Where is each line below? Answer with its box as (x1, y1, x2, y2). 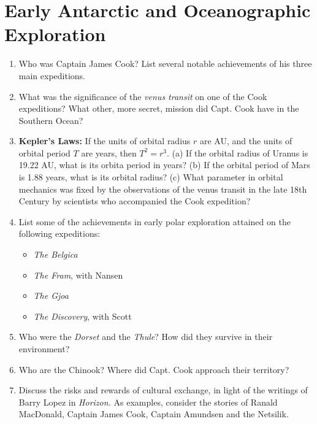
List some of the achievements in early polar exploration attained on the (18, 215, 291, 228)
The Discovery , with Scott (33, 309, 132, 322)
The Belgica (33, 248, 78, 261)
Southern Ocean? (18, 114, 83, 126)
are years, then (81, 146, 137, 159)
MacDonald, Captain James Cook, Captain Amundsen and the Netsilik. (18, 407, 289, 420)
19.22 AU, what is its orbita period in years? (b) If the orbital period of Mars (18, 158, 310, 171)
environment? (18, 342, 70, 355)
